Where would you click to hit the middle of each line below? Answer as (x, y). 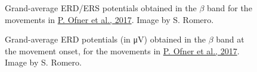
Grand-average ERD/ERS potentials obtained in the (101, 8)
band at (230, 39)
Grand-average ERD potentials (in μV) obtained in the (105, 39)
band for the (229, 8)
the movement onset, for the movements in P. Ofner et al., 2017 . (122, 50)
